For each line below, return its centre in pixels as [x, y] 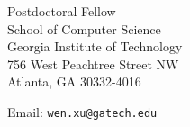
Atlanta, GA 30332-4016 [74, 82]
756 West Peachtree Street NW [93, 63]
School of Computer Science [84, 28]
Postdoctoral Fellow [62, 11]
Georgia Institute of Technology [95, 46]
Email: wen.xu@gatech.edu [82, 111]
